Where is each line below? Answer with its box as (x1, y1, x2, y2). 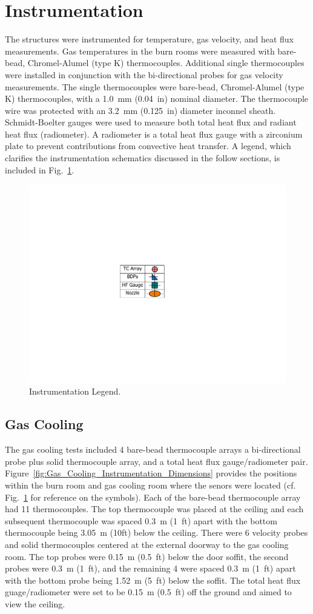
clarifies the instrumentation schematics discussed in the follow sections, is (5, 152, 280, 164)
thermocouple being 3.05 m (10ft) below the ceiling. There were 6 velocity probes (5, 526, 308, 539)
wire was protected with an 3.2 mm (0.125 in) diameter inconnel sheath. (5, 104, 276, 116)
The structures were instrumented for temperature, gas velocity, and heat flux (5, 33, 294, 45)
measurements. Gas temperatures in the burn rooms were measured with (5, 44, 275, 57)
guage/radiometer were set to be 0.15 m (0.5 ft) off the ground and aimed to (5, 586, 292, 598)
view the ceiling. (5, 597, 65, 610)
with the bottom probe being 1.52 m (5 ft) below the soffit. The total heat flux (5, 573, 301, 586)
